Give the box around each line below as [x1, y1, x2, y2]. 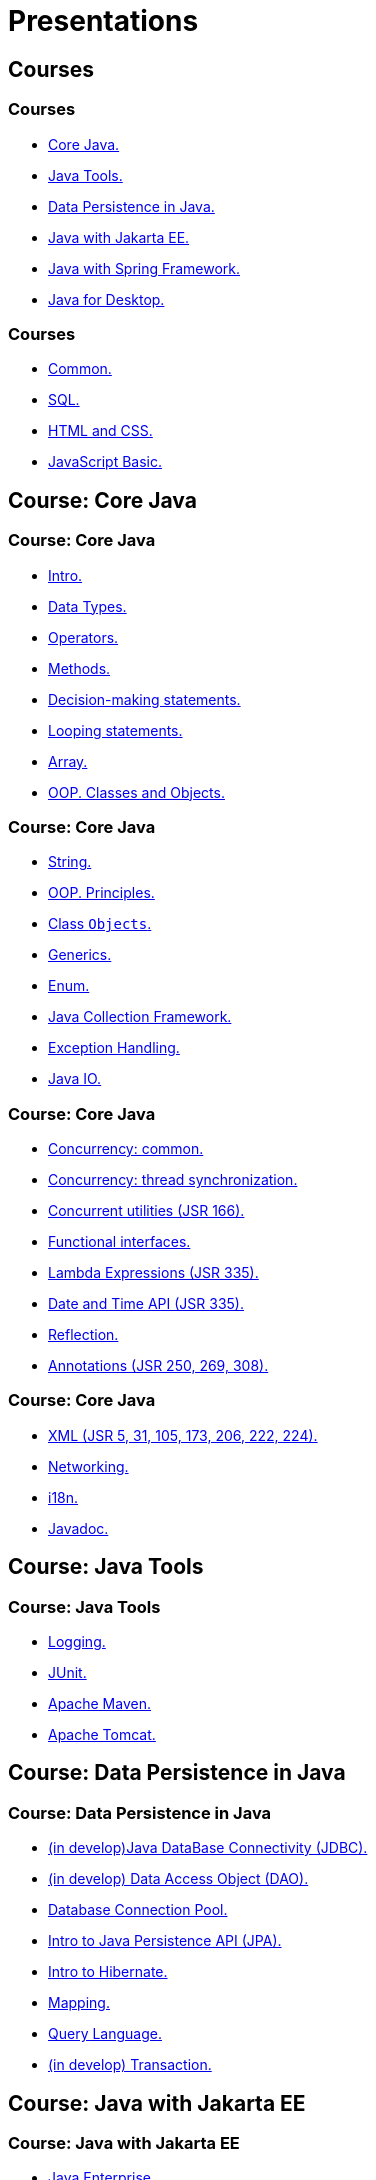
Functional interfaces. [48, 1233, 191, 1251]
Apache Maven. [48, 1694, 151, 1712]
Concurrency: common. [48, 1140, 204, 1158]
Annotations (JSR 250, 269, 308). [48, 1357, 269, 1375]
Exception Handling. [48, 1039, 180, 1057]
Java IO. [48, 1070, 102, 1088]
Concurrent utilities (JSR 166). [48, 1202, 245, 1220]
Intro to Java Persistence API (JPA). [48, 1932, 282, 1950]
